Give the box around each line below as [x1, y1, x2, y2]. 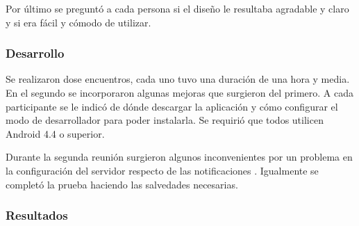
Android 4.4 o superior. [6, 126, 105, 140]
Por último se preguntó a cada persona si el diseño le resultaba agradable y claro [6, 1, 349, 15]
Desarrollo [6, 45, 65, 62]
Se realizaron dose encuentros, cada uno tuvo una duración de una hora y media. [6, 72, 350, 86]
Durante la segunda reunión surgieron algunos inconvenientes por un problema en [6, 150, 353, 164]
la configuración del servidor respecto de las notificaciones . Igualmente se [6, 163, 319, 177]
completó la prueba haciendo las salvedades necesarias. [6, 177, 238, 191]
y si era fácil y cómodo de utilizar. [6, 15, 151, 29]
